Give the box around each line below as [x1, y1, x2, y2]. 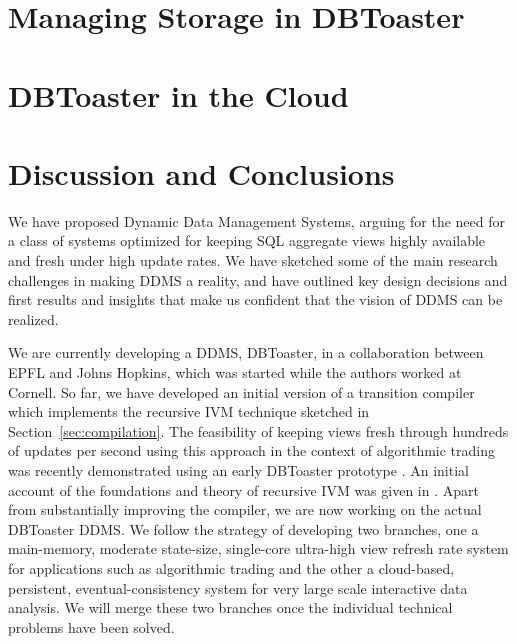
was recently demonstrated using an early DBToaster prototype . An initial [8, 460, 469, 480]
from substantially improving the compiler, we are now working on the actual [8, 499, 482, 520]
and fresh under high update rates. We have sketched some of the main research [8, 250, 498, 271]
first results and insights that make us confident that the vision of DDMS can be [8, 289, 503, 310]
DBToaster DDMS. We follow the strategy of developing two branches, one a [8, 518, 479, 539]
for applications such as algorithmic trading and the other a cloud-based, [8, 557, 455, 578]
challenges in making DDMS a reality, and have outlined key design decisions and [8, 269, 508, 290]
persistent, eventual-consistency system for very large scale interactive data [8, 577, 468, 598]
